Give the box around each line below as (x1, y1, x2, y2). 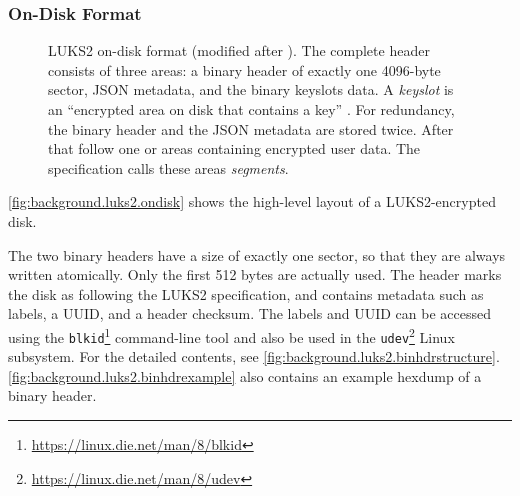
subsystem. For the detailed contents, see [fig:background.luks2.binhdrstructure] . (8, 346, 500, 367)
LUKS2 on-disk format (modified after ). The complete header (48, 40, 430, 61)
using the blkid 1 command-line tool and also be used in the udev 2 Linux (8, 323, 455, 347)
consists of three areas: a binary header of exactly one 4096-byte (48, 59, 441, 80)
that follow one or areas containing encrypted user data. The (48, 138, 421, 159)
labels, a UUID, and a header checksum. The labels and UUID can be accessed (8, 303, 491, 324)
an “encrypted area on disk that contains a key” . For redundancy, (48, 99, 455, 119)
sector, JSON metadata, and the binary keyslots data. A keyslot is (48, 79, 454, 100)
